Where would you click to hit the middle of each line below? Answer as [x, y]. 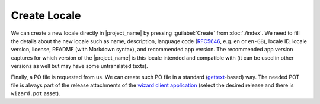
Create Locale [46, 15]
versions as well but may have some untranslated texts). [79, 66]
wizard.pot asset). [36, 93]
